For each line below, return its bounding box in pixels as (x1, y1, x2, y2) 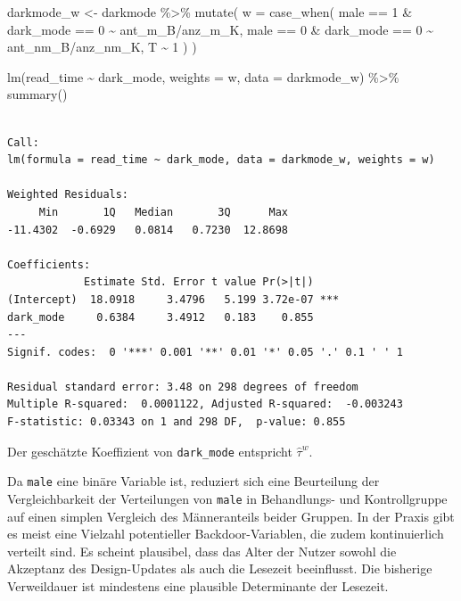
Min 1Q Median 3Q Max (38, 205, 288, 218)
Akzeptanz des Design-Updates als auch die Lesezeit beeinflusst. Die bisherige (7, 559, 432, 578)
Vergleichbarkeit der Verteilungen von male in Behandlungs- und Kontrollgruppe (7, 489, 448, 507)
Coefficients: (7, 258, 91, 271)
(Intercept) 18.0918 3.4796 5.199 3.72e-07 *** (7, 292, 340, 306)
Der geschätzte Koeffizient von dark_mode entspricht (7, 441, 292, 460)
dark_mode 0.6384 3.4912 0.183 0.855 (7, 310, 314, 324)
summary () (7, 85, 68, 103)
